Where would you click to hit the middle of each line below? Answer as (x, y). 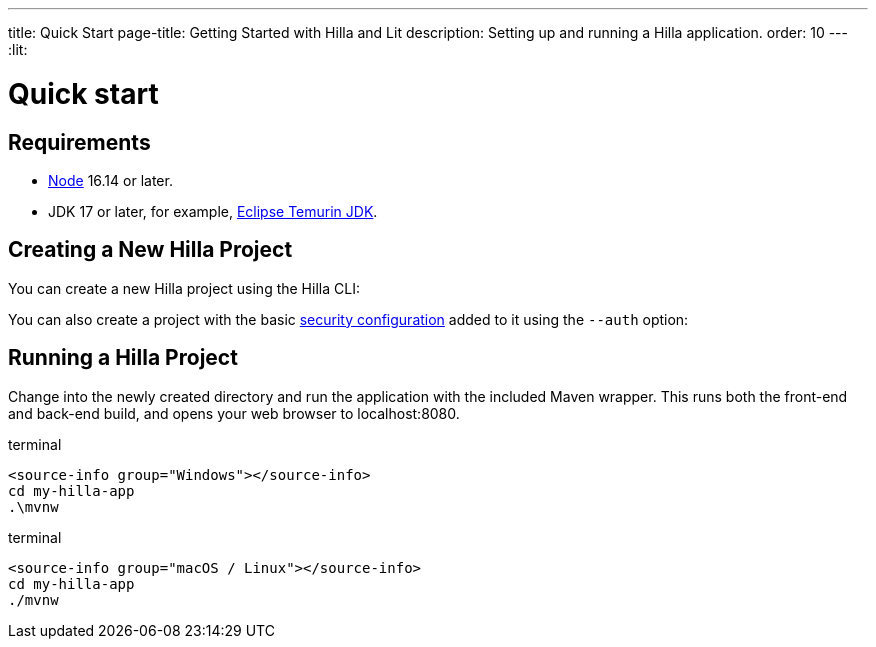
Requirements (79, 142)
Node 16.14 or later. (110, 180)
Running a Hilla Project (123, 358)
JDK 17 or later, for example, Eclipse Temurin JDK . (213, 211)
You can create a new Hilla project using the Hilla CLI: (184, 288)
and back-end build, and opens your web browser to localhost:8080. (234, 413)
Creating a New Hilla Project (150, 250)
